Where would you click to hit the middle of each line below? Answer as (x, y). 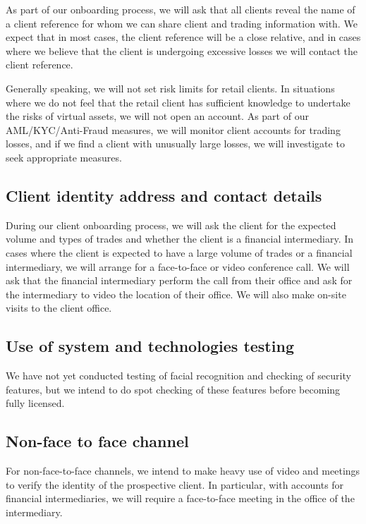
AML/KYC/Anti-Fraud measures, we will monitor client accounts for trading (173, 129)
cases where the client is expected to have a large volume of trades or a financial (179, 252)
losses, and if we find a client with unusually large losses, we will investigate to (175, 144)
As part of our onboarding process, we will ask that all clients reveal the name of (181, 9)
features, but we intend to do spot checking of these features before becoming (173, 389)
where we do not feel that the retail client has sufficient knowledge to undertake (178, 102)
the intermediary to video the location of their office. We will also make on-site (176, 294)
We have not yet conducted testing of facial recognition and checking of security (178, 376)
